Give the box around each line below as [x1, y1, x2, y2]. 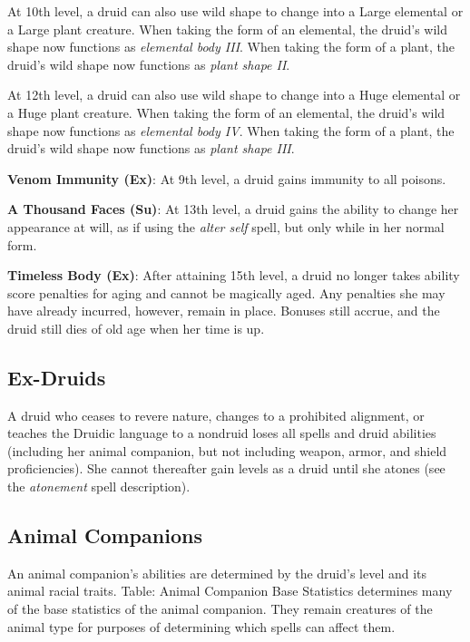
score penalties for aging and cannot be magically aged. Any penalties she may [7, 283, 446, 302]
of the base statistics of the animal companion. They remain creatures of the [7, 599, 433, 618]
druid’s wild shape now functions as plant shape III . [7, 139, 295, 158]
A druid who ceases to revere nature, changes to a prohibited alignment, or [7, 405, 425, 424]
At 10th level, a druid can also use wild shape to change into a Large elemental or [7, 2, 464, 20]
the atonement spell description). [7, 477, 191, 496]
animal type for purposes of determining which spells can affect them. [7, 617, 396, 636]
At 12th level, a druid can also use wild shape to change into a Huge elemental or [7, 85, 461, 104]
